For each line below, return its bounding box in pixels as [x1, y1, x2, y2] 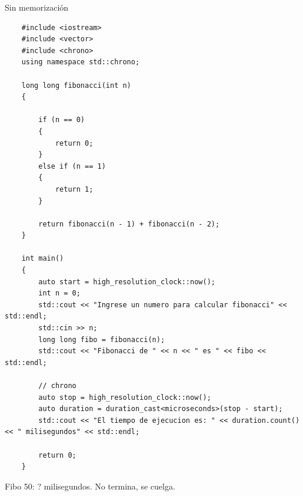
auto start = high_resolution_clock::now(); [38, 277, 215, 286]
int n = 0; [38, 289, 81, 298]
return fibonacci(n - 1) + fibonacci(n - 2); [38, 219, 220, 228]
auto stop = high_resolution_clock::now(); [38, 393, 211, 402]
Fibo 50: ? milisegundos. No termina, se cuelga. [5, 479, 175, 492]
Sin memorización [5, 1, 69, 13]
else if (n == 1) [38, 162, 106, 170]
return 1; [55, 185, 94, 193]
